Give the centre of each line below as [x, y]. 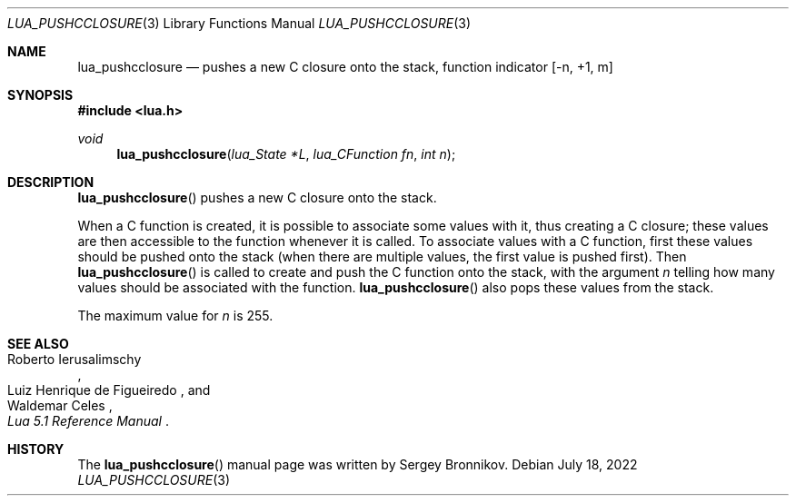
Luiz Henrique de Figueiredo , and [109, 390]
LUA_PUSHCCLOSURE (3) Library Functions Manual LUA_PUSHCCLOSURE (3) [239, 23]
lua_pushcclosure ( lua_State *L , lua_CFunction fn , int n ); [286, 154]
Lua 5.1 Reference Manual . [88, 421]
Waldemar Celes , [60, 405]
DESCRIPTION [51, 182]
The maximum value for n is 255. [175, 316]
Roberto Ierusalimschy [75, 359]
